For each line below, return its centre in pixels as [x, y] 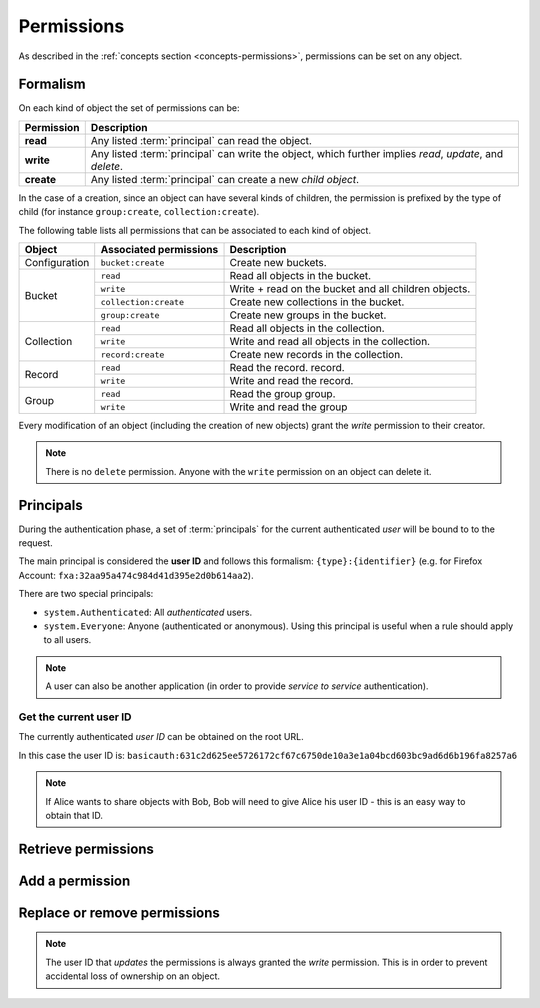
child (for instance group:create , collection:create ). [139, 212]
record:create [132, 354]
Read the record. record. [287, 368]
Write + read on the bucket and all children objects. [350, 289]
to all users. [67, 640]
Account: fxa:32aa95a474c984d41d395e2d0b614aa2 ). [136, 575]
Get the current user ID [75, 717]
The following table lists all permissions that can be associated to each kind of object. [195, 230]
